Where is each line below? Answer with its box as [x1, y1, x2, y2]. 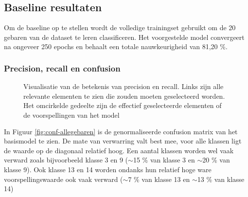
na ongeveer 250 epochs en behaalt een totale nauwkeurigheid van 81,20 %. [4, 41, 228, 52]
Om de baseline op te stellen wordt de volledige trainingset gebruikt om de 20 [4, 22, 236, 33]
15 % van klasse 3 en [133, 155, 195, 165]
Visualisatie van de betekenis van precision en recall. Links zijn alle [23, 81, 224, 91]
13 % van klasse [197, 174, 245, 184]
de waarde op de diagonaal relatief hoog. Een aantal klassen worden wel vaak [4, 145, 234, 155]
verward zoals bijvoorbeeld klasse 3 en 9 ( [4, 155, 128, 165]
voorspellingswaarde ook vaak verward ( [4, 174, 123, 184]
